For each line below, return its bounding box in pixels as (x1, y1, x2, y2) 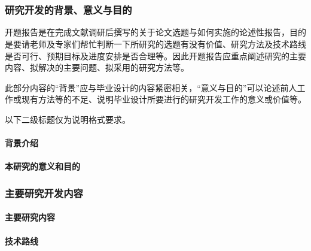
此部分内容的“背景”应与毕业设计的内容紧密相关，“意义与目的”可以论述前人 (5, 81, 297, 93)
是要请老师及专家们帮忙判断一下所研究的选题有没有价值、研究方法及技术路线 (5, 38, 306, 50)
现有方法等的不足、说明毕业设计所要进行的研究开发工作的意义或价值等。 (21, 93, 306, 105)
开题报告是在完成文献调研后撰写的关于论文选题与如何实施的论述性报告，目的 (5, 26, 306, 38)
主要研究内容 (5, 211, 55, 223)
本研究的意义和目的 (5, 160, 80, 173)
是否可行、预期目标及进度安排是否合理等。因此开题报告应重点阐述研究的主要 (5, 49, 306, 62)
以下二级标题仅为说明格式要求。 (5, 113, 130, 126)
